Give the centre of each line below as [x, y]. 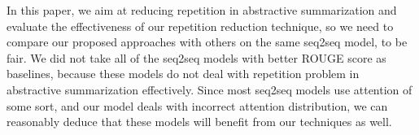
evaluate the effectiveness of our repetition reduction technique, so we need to [200, 26]
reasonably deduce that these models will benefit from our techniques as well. [199, 122]
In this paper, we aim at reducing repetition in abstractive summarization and [202, 10]
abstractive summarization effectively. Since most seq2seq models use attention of [209, 89]
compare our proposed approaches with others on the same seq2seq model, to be [207, 42]
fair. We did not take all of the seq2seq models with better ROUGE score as [196, 57]
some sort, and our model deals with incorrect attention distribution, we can [197, 105]
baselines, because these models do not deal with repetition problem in [183, 74]
